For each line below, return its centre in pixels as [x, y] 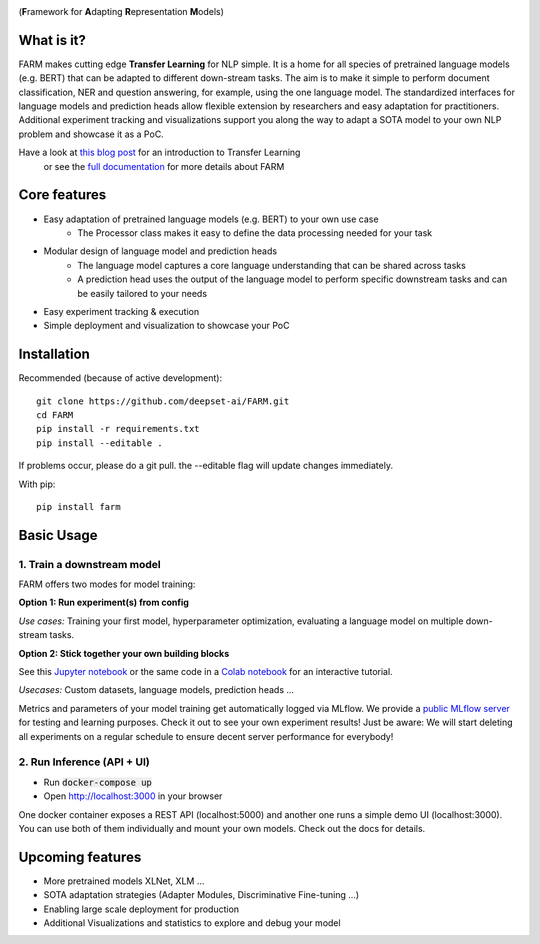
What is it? [52, 40]
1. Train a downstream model [89, 564]
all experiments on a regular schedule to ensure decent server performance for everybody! [206, 736]
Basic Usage [58, 535]
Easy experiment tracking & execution [121, 311]
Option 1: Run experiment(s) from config [104, 602]
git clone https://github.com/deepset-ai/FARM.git [163, 401]
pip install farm [78, 506]
